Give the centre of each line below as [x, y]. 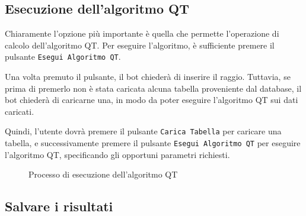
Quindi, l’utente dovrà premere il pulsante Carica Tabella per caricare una [143, 131]
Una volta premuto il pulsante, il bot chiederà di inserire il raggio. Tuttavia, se [148, 77]
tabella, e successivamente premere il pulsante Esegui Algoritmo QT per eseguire [153, 143]
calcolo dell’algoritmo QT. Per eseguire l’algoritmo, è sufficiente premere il [140, 45]
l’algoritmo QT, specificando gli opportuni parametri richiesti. [117, 154]
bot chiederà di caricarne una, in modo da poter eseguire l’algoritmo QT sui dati [152, 100]
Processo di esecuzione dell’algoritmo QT [103, 174]
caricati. [20, 111]
